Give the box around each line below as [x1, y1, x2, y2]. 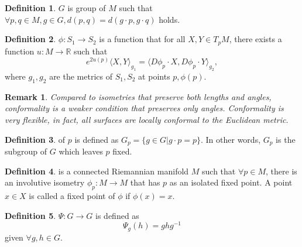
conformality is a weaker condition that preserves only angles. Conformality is [5, 102, 284, 114]
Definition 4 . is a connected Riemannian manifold [5, 164, 189, 177]
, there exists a [229, 33, 282, 45]
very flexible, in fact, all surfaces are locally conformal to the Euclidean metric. [5, 113, 289, 125]
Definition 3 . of [5, 133, 66, 145]
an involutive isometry [5, 176, 85, 188]
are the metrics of [49, 70, 112, 82]
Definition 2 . [5, 33, 56, 45]
